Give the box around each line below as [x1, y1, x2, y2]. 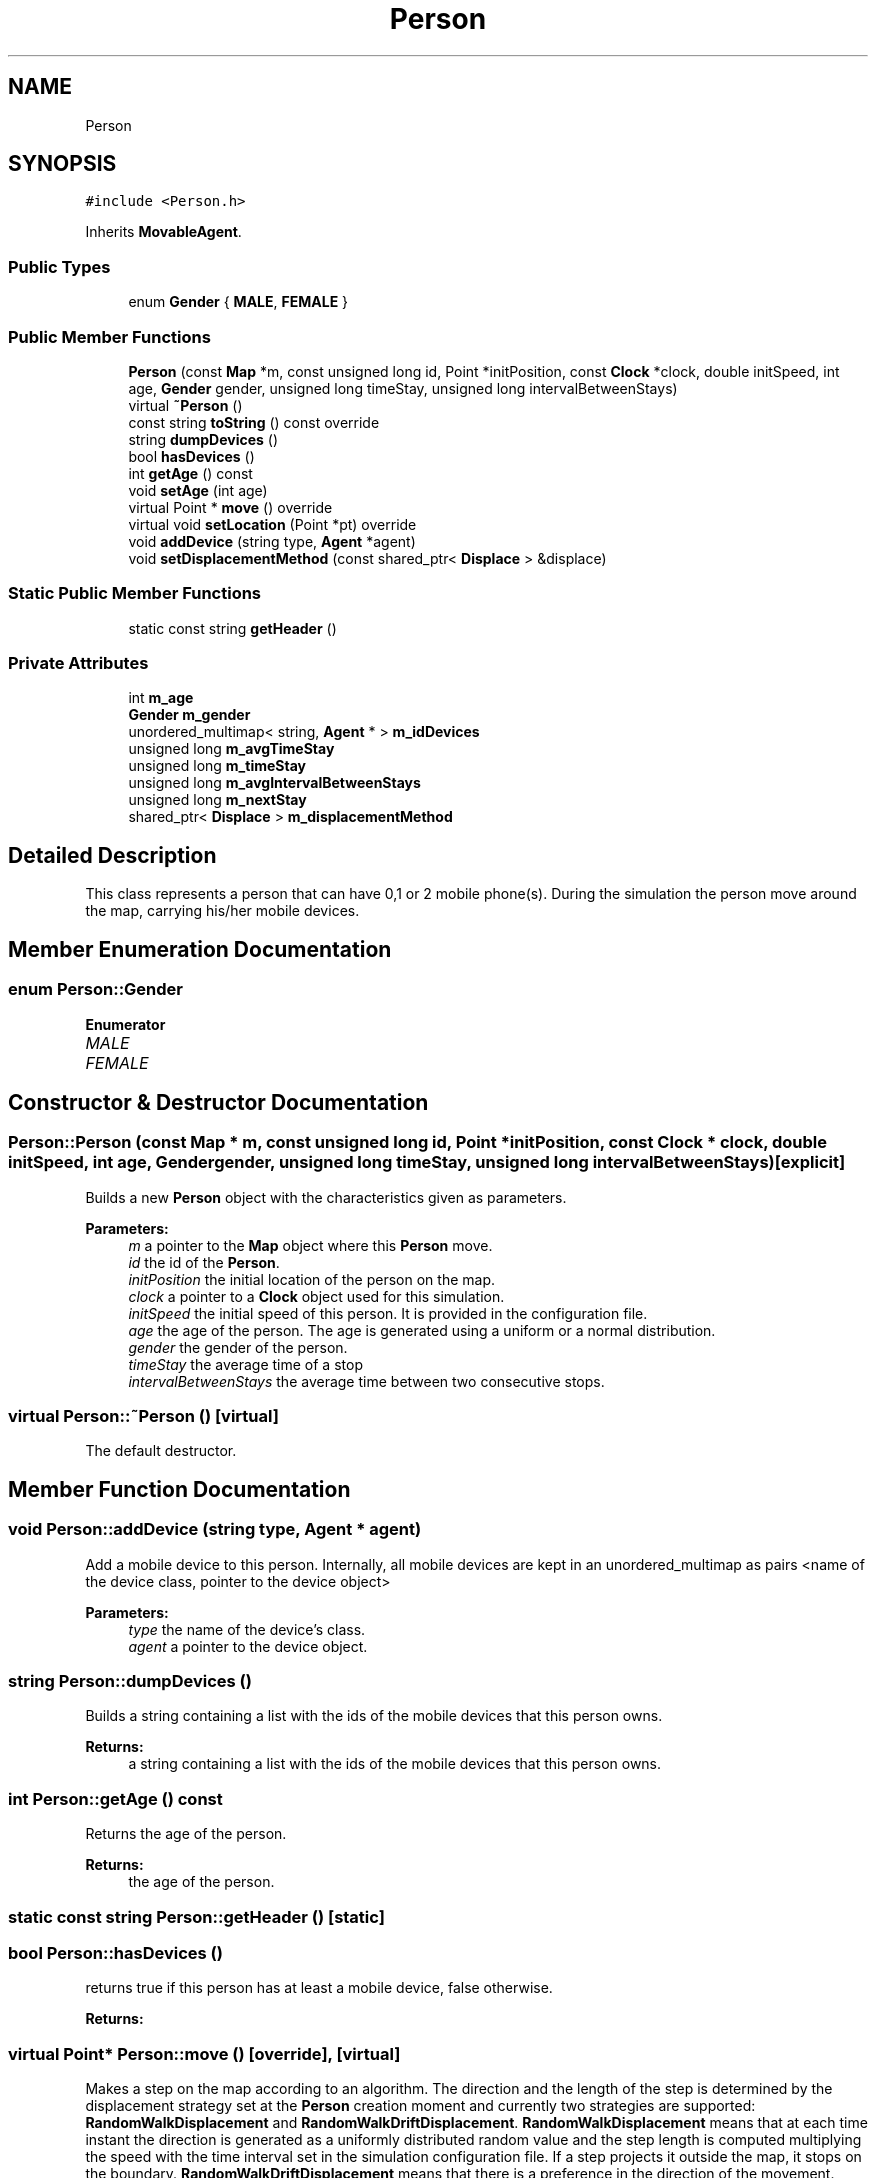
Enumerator [85, 1015, 166, 1033]
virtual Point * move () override [128, 498, 333, 516]
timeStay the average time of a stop [128, 1355, 363, 1373]
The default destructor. [85, 1442, 237, 1460]
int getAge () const [128, 464, 253, 482]
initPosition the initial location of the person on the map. [128, 1270, 496, 1288]
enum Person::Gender [8, 979, 184, 1000]
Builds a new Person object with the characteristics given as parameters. [85, 1188, 567, 1206]
